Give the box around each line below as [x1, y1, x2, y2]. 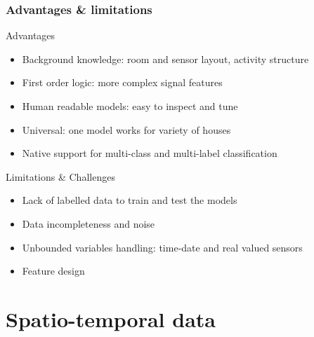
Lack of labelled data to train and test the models [22, 193, 237, 207]
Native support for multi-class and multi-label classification [22, 146, 277, 160]
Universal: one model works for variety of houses [22, 122, 231, 137]
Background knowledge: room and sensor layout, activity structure [22, 51, 309, 66]
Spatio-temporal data [6, 304, 216, 333]
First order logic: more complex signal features [22, 75, 223, 90]
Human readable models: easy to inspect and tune [22, 99, 238, 113]
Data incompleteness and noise [22, 216, 155, 231]
